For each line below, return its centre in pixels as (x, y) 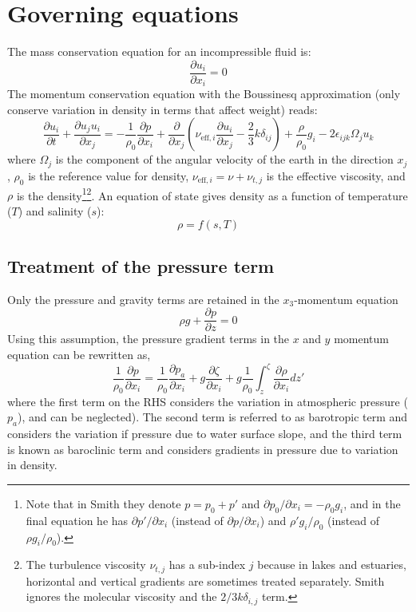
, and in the (372, 504)
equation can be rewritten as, (79, 354)
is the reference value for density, (109, 175)
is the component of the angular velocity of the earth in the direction (224, 159)
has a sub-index (207, 565)
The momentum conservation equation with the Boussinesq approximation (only (204, 94)
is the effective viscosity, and (336, 175)
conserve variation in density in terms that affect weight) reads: (162, 109)
